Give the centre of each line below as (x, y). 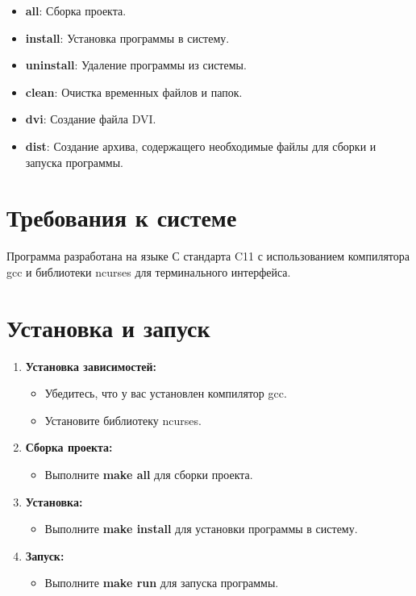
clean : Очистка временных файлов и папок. (134, 92)
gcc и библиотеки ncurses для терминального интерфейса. (149, 271)
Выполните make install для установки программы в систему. (201, 529)
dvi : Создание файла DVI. (91, 119)
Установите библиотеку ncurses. (123, 420)
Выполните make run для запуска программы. (162, 583)
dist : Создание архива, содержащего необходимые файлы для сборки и (201, 146)
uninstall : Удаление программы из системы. (136, 65)
